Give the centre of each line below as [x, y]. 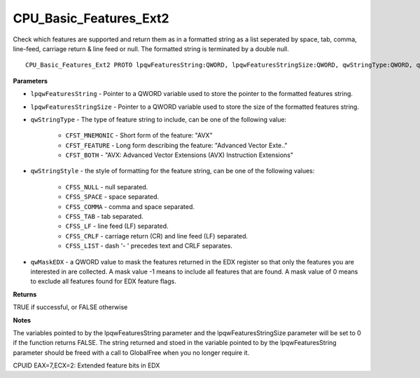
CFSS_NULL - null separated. [107, 187]
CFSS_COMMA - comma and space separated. [130, 206]
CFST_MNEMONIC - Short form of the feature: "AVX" [139, 135]
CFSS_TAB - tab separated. [104, 217]
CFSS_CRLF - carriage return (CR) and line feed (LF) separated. [157, 236]
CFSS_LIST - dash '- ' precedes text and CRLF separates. [149, 246]
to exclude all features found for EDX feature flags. [103, 281]
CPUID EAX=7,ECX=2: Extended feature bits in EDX [86, 365]
